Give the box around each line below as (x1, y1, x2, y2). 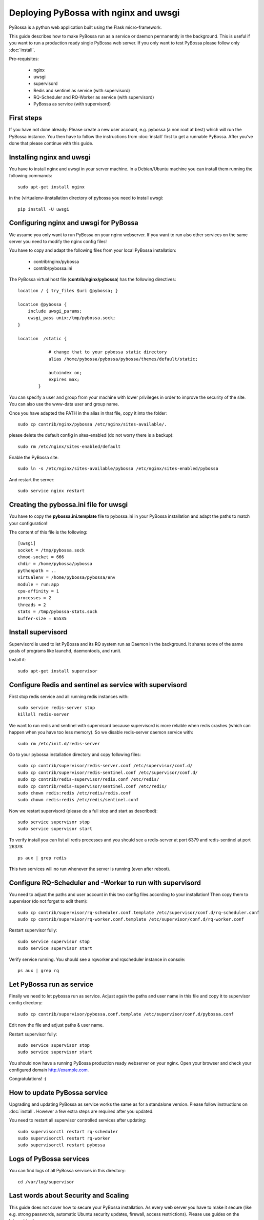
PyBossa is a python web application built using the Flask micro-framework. (9, 24, 162, 30)
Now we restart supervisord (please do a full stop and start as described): (9, 808, 158, 813)
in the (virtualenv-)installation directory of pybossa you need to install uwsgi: (9, 195, 163, 201)
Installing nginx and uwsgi (9, 153, 91, 161)
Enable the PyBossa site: (9, 454, 59, 461)
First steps (9, 114, 42, 122)
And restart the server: (9, 476, 55, 483)
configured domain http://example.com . (9, 1067, 89, 1073)
